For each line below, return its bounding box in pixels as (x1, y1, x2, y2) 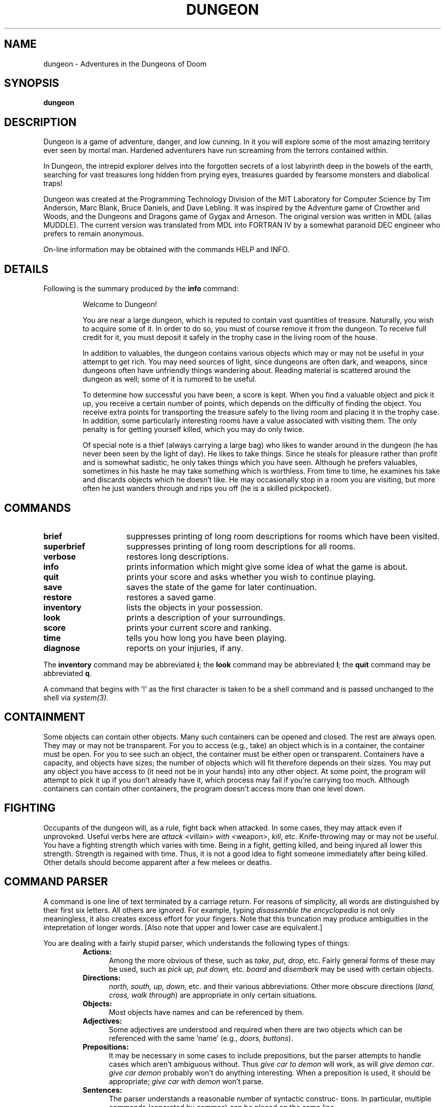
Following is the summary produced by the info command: (43, 284, 239, 293)
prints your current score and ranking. (126, 622, 272, 633)
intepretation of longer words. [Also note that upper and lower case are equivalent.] (43, 922, 323, 932)
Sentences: (82, 1085, 122, 1094)
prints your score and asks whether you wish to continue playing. (126, 571, 376, 582)
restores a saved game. (126, 592, 216, 602)
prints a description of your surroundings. (126, 612, 285, 623)
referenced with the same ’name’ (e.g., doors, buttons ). (109, 1033, 293, 1042)
